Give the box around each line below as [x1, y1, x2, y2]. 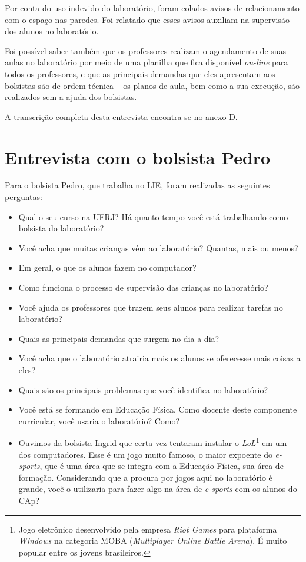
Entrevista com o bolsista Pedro [5, 145, 271, 169]
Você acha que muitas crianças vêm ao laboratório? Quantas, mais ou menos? [18, 241, 298, 254]
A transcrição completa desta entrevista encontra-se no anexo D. [5, 110, 238, 122]
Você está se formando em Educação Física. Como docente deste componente [18, 403, 297, 415]
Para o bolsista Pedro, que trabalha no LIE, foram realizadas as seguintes [5, 179, 270, 191]
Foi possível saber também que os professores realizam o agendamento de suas [5, 44, 287, 56]
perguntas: [5, 191, 42, 203]
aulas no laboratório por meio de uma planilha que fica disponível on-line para [5, 56, 288, 68]
